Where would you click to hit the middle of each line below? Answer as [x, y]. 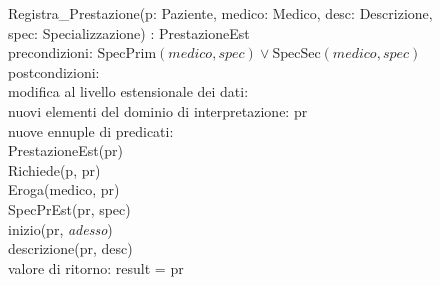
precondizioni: [50, 52]
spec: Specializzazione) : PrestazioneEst [129, 32]
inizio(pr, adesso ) [60, 228]
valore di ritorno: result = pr [96, 267]
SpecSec [296, 54]
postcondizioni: [54, 71]
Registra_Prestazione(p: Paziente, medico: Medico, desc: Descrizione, [220, 13]
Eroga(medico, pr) [64, 189]
